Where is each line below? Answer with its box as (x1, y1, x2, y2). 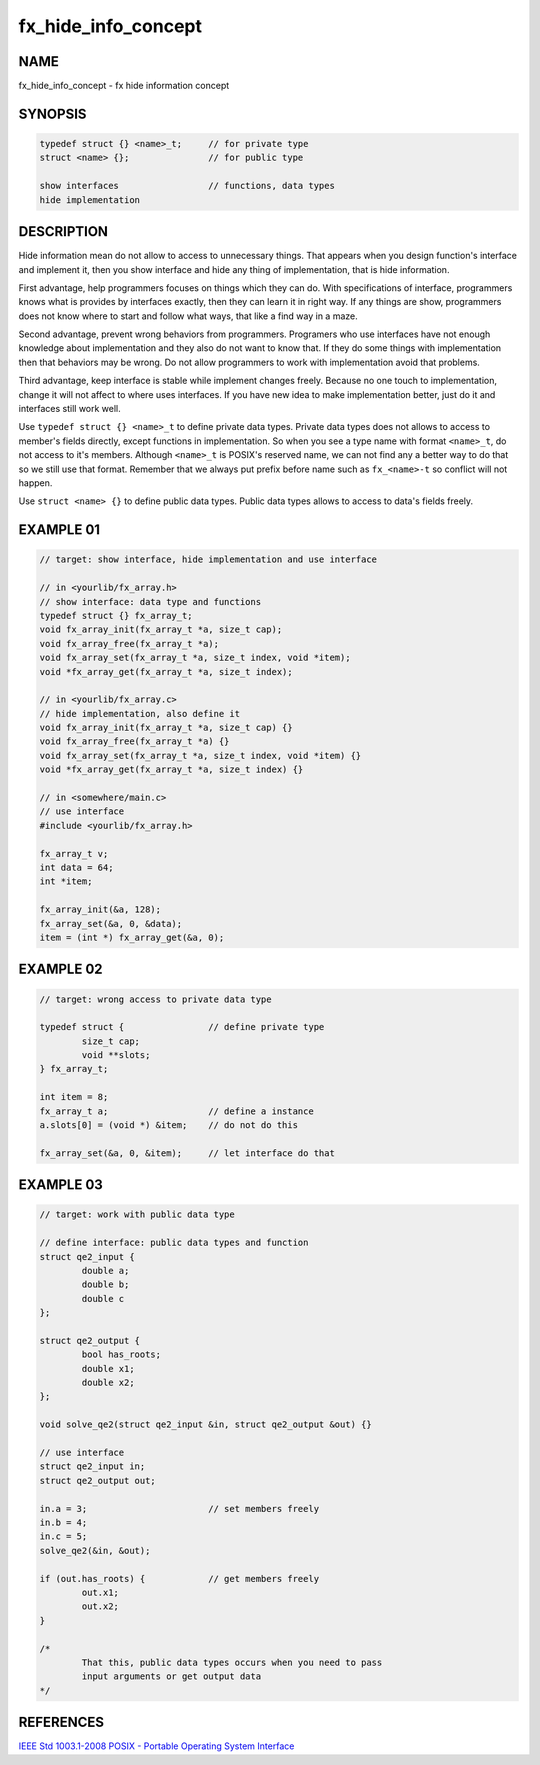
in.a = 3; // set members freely (39, 1503, 320, 1514)
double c (81, 1293, 125, 1304)
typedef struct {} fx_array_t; (39, 610, 194, 621)
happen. (18, 476, 53, 489)
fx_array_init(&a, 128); (39, 904, 162, 915)
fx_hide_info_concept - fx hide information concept (18, 80, 230, 92)
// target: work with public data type (39, 1209, 235, 1220)
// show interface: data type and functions (39, 596, 262, 607)
